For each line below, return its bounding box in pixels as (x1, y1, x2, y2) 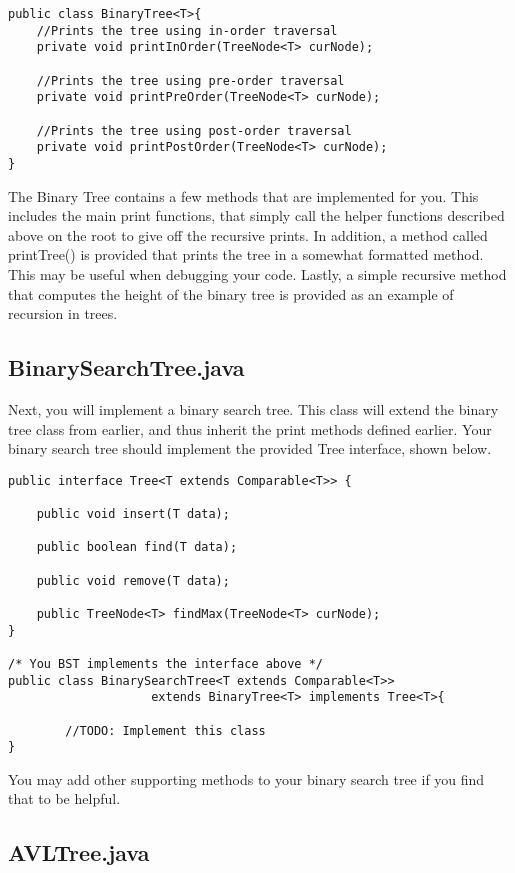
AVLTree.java (8, 837, 150, 868)
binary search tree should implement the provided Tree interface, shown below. (8, 438, 492, 459)
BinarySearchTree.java (8, 352, 245, 383)
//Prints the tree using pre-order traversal (36, 73, 345, 88)
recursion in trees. (8, 303, 118, 324)
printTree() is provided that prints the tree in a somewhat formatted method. (8, 244, 484, 265)
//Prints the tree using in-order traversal (36, 23, 338, 38)
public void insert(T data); (36, 507, 230, 522)
